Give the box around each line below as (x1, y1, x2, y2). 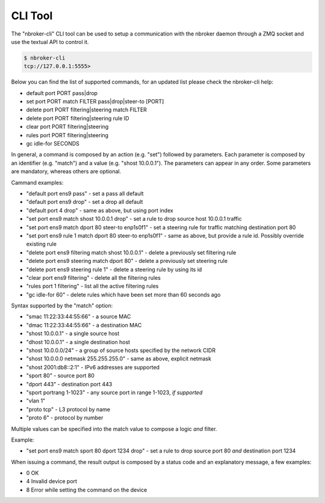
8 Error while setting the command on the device (26, 486, 147, 493)
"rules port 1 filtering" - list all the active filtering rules (26, 283, 159, 290)
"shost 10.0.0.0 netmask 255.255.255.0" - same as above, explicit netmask (26, 355, 212, 362)
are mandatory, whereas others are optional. (11, 168, 122, 175)
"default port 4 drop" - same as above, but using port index (26, 206, 174, 214)
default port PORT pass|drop (26, 89, 98, 96)
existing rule (26, 241, 57, 248)
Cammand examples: (11, 179, 64, 186)
